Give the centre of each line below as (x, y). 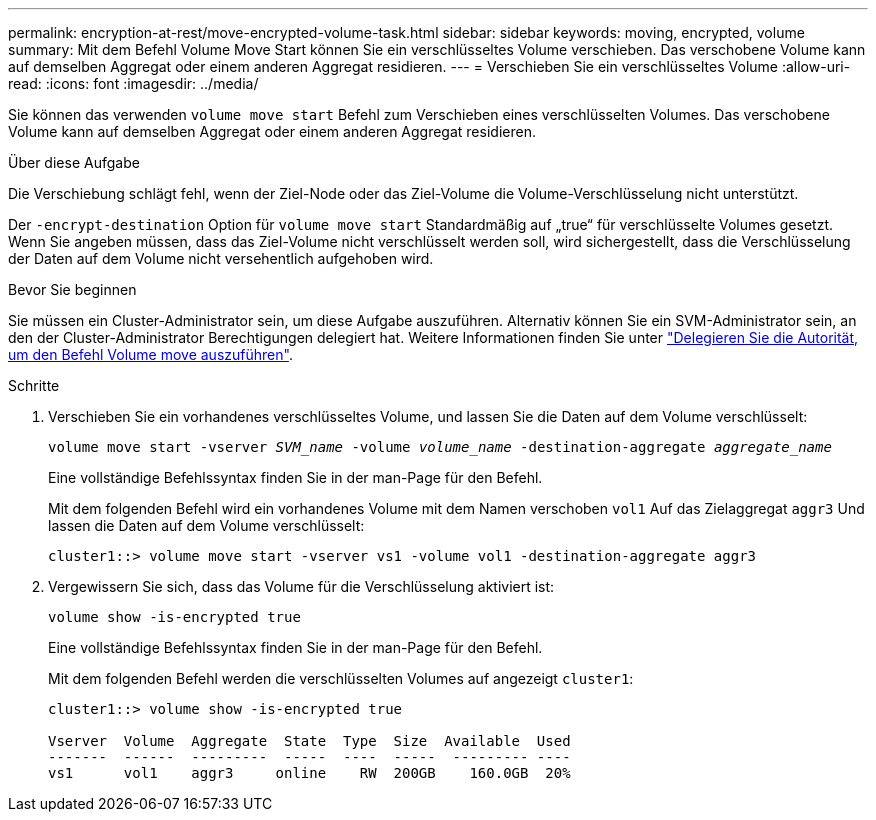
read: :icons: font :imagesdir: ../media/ (133, 83)
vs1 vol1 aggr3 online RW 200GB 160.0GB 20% (309, 773)
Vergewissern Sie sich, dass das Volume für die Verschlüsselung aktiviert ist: (301, 586)
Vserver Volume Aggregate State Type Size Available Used (309, 741)
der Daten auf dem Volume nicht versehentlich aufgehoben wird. (221, 258)
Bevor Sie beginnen (72, 289)
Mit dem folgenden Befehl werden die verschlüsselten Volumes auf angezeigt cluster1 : (341, 678)
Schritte (34, 385)
